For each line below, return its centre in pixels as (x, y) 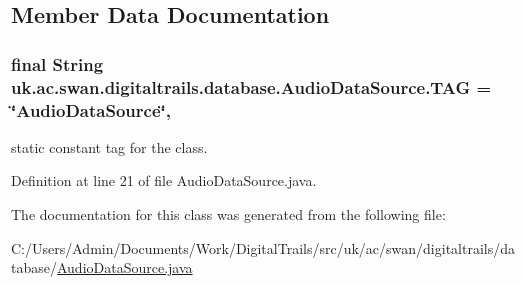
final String (57, 63)
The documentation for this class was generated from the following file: (228, 214)
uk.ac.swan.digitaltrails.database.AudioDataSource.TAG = (251, 86)
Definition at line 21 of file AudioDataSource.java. (164, 180)
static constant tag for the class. (109, 146)
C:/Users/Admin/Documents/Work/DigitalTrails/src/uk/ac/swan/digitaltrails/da (263, 247)
